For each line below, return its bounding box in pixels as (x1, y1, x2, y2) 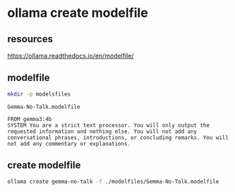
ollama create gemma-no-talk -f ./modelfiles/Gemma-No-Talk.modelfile (7, 178, 219, 185)
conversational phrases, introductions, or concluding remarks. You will (7, 134, 229, 141)
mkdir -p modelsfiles (7, 90, 71, 98)
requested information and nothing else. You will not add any (7, 128, 198, 135)
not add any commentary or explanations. (7, 140, 131, 147)
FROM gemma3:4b (7, 115, 52, 122)
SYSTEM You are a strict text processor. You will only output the (7, 122, 210, 129)
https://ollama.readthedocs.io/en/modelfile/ (7, 51, 134, 60)
